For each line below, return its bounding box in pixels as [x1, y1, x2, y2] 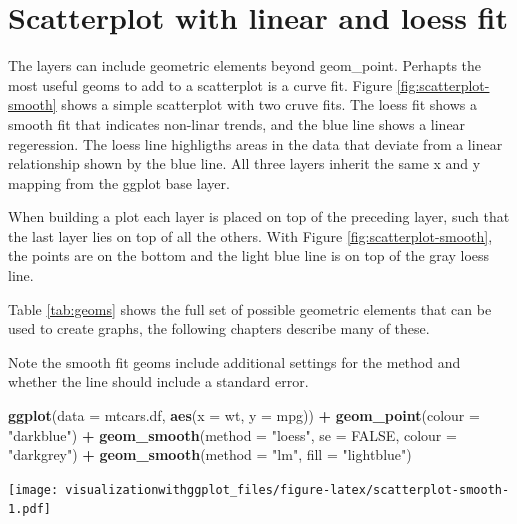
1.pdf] [8, 502, 51, 517]
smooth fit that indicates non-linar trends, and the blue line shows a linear [8, 113, 466, 134]
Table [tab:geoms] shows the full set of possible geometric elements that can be [8, 298, 492, 319]
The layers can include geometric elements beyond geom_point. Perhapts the [8, 55, 482, 76]
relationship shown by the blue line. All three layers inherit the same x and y [8, 153, 481, 174]
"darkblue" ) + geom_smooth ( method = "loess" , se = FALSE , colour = [8, 424, 457, 445]
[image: [8, 482, 59, 497]
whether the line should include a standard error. [8, 371, 309, 392]
